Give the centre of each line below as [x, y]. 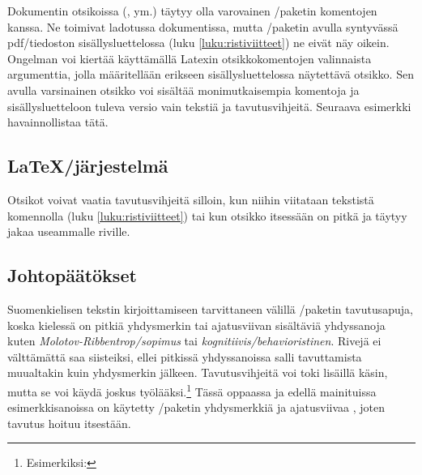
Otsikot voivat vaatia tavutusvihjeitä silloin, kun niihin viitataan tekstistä [191, 199]
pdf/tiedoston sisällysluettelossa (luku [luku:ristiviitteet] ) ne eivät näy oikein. [198, 43]
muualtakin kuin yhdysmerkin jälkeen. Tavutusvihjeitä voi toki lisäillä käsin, [198, 372]
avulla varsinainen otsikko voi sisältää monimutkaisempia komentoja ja [183, 90]
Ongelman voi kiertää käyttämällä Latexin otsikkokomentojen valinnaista [190, 58]
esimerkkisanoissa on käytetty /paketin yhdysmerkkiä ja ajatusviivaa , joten [196, 407]
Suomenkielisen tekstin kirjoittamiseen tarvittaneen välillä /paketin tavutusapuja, [210, 308]
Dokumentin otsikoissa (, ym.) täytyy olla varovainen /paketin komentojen [192, 11]
